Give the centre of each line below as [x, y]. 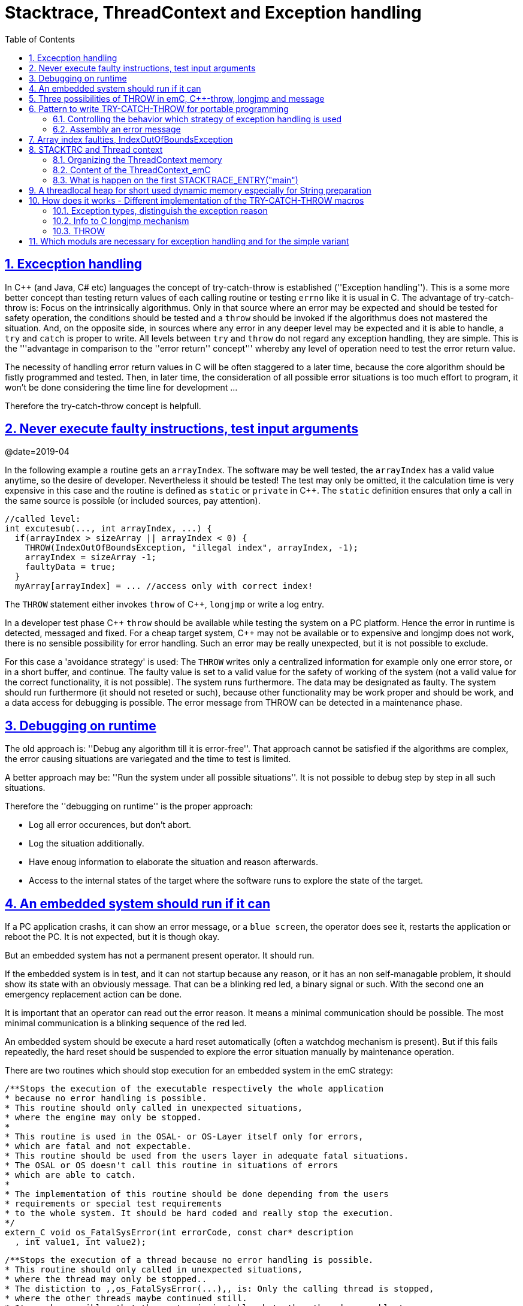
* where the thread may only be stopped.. [106, 1279]
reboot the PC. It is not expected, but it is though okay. [112, 937]
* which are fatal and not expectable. [98, 1146]
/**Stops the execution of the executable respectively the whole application [194, 1089]
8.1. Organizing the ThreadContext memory [137, 159]
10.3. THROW [79, 231]
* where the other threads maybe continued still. [126, 1299]
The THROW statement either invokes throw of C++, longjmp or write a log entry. [164, 604]
